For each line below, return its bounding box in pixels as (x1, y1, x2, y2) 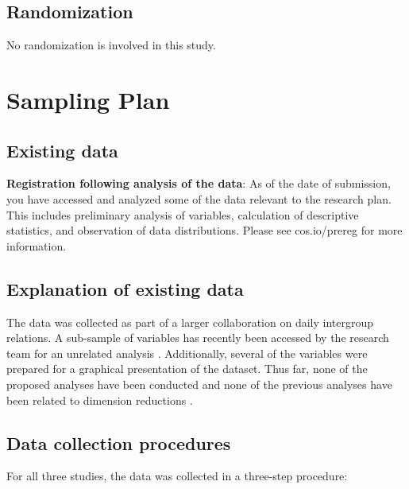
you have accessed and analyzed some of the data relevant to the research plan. (6, 190, 392, 207)
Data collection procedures (6, 430, 231, 455)
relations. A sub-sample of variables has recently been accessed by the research (6, 329, 389, 346)
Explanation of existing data (6, 276, 244, 301)
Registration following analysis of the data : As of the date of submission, (6, 175, 391, 192)
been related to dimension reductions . (6, 391, 193, 408)
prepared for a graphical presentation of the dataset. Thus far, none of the (6, 360, 368, 377)
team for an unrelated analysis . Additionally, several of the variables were (6, 344, 368, 361)
